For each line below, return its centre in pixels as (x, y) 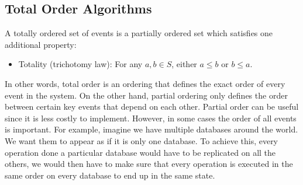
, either (184, 64)
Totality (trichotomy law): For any (80, 64)
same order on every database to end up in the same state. (110, 175)
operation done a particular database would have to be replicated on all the (140, 152)
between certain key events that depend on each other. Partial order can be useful (152, 107)
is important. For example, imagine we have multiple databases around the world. (151, 129)
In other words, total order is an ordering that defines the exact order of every (145, 83)
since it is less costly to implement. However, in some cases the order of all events (151, 118)
